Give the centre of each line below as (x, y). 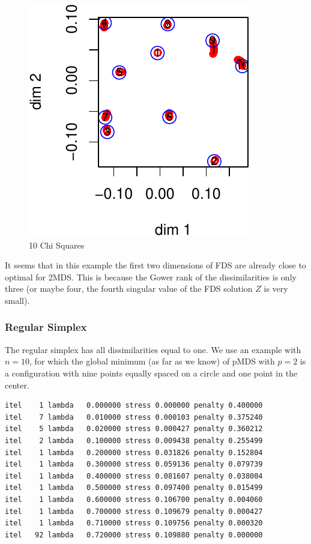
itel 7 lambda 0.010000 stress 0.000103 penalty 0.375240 (134, 417)
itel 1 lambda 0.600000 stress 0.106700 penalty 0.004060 (134, 499)
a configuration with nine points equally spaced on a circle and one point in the (151, 373)
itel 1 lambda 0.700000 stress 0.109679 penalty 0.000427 (134, 511)
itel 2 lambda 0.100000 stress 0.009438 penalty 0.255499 (134, 440)
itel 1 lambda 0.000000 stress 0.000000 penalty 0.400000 (134, 406)
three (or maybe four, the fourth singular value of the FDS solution (129, 289)
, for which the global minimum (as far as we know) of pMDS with (152, 361)
